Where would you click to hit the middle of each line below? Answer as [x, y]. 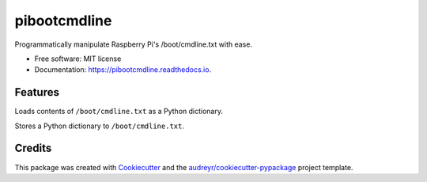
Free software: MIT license [78, 59]
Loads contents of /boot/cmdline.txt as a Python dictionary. [119, 112]
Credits [33, 148]
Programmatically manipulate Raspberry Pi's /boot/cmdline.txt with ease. [134, 44]
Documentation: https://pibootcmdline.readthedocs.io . [123, 70]
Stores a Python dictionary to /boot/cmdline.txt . [100, 126]
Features [37, 92]
